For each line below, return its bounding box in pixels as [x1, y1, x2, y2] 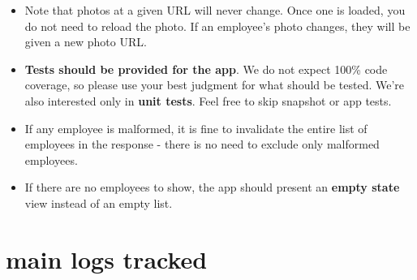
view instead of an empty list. [24, 194, 173, 211]
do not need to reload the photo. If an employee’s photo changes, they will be [24, 17, 411, 34]
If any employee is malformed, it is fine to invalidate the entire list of [24, 119, 368, 136]
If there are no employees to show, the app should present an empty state [24, 179, 400, 196]
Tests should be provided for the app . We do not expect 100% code [24, 60, 388, 77]
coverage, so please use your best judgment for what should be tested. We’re [24, 76, 405, 93]
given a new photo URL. [24, 33, 147, 50]
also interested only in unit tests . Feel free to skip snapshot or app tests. [24, 92, 392, 109]
